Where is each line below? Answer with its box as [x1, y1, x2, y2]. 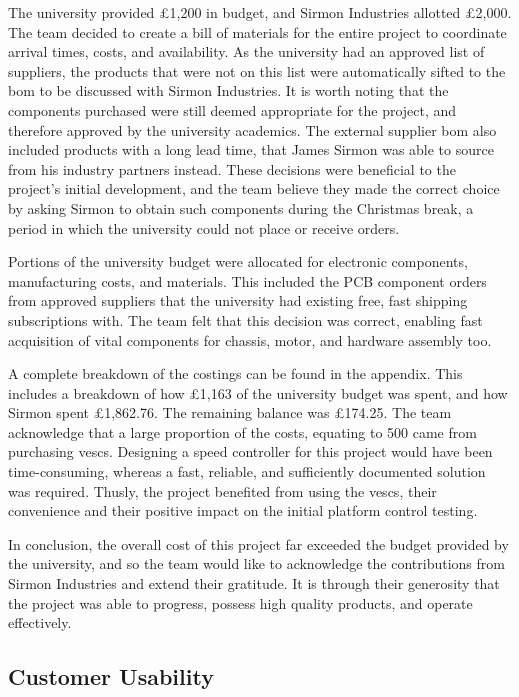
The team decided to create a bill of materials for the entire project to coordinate [8, 21, 507, 42]
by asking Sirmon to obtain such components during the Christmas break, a [8, 197, 474, 218]
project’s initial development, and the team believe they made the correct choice [8, 178, 500, 199]
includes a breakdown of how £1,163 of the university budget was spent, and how [8, 382, 508, 403]
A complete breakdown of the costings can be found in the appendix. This [8, 363, 463, 384]
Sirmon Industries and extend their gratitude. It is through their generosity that [8, 573, 500, 594]
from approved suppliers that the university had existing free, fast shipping [8, 290, 468, 311]
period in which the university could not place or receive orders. [8, 217, 400, 238]
